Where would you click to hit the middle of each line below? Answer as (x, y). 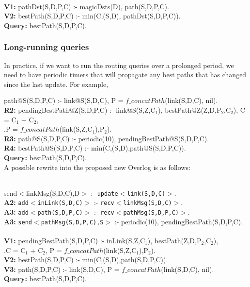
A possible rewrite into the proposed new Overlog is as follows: (97, 167)
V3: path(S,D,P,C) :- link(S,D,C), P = (62, 269)
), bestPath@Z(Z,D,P (190, 110)
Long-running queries (47, 47)
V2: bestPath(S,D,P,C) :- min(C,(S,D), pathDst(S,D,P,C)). (92, 16)
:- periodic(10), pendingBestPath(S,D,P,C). (179, 221)
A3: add (16, 212)
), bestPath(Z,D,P (174, 240)
